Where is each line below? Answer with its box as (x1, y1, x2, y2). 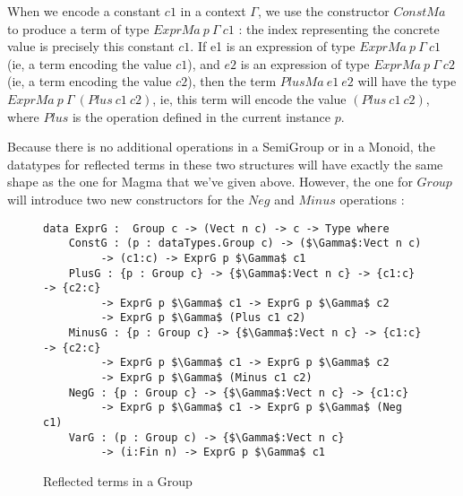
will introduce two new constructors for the (7, 189, 244, 208)
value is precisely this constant (7, 37, 175, 56)
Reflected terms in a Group (43, 472, 193, 491)
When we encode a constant (7, 2, 161, 20)
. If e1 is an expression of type (190, 37, 356, 56)
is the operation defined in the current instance (72, 107, 330, 126)
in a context (180, 2, 246, 20)
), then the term (187, 72, 277, 91)
